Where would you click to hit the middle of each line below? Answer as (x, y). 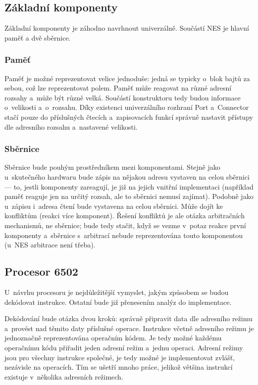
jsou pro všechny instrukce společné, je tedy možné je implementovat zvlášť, (120, 357)
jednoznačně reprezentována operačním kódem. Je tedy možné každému (113, 338)
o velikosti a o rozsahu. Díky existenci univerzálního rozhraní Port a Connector (127, 107)
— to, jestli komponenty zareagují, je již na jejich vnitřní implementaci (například (129, 186)
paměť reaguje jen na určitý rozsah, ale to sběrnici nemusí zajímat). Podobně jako (129, 196)
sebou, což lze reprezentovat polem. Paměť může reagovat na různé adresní (118, 88)
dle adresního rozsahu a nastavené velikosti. (71, 126)
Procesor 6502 (41, 271)
